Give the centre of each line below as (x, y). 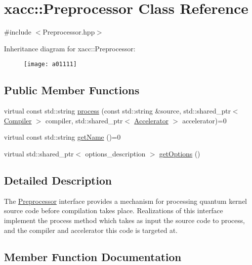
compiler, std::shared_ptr (84, 120)
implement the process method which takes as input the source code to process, (125, 220)
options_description (115, 153)
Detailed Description (58, 180)
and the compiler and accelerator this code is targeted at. (91, 230)
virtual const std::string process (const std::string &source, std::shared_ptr (117, 111)
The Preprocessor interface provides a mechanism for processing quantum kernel (126, 201)
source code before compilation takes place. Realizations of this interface (114, 210)
